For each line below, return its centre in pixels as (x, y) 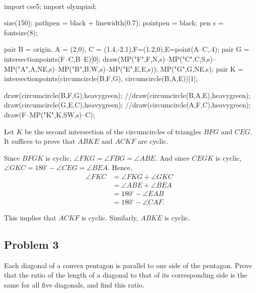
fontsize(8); (21, 32)
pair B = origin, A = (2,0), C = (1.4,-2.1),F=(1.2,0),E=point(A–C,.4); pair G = (127, 49)
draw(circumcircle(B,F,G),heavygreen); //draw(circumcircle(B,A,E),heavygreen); (127, 95)
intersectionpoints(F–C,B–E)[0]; (52, 58)
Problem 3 (31, 244)
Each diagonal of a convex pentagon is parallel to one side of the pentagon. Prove (128, 265)
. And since (172, 157)
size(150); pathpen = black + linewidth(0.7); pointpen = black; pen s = (114, 23)
